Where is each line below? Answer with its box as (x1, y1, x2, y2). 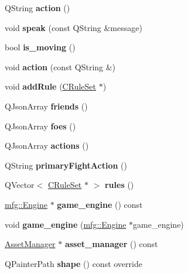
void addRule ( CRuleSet (5, 80, 96, 93)
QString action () (5, 2, 70, 13)
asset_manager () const (64, 238, 158, 250)
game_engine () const (57, 198, 143, 210)
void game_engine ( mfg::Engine (5, 218, 127, 230)
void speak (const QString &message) (5, 21, 142, 33)
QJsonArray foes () (5, 119, 76, 132)
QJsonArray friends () (5, 100, 88, 112)
